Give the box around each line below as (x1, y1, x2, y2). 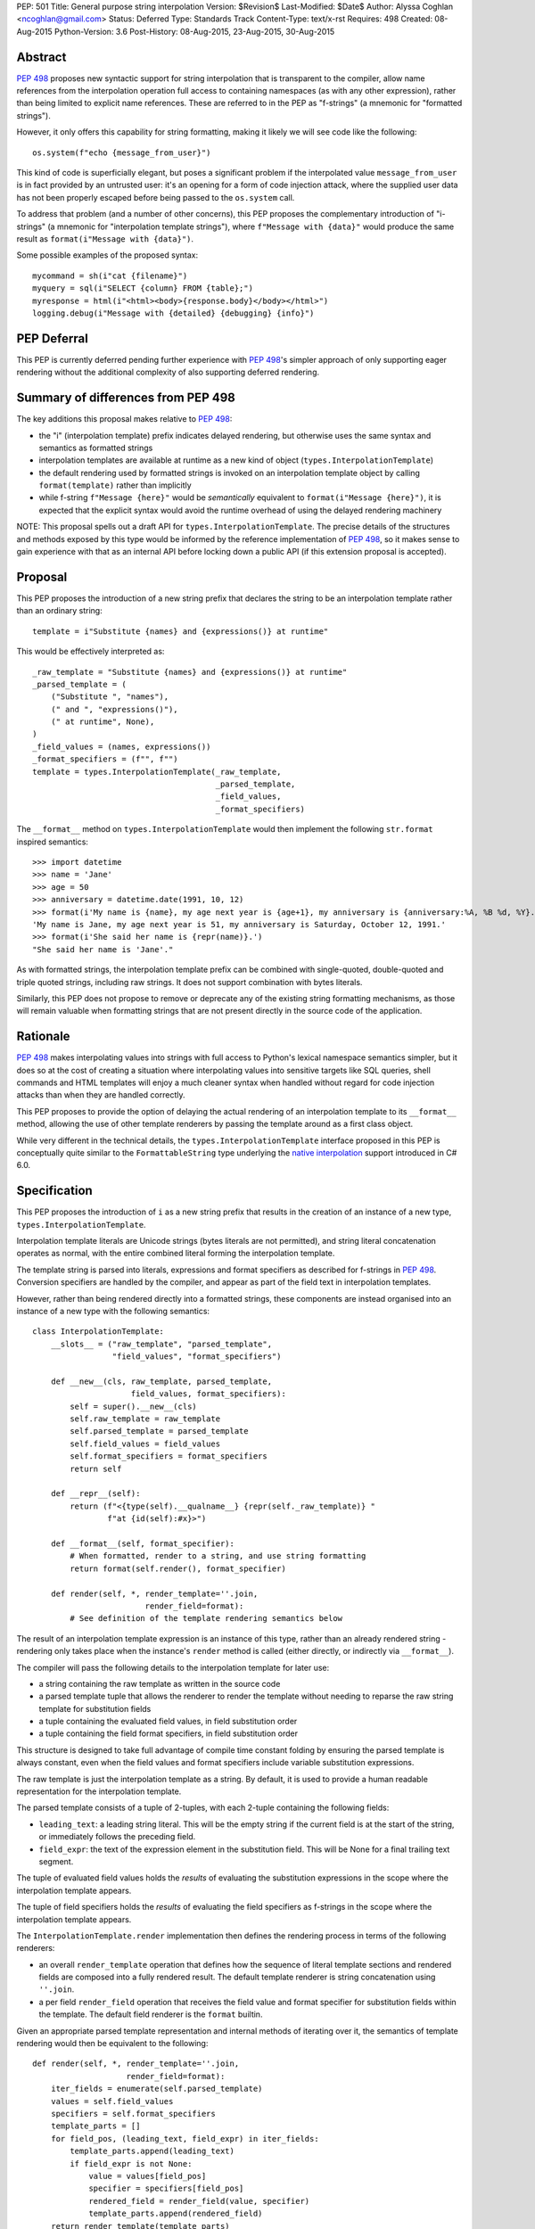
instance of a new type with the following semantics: (16, 1305, 210, 1316)
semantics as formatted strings (38, 442, 153, 453)
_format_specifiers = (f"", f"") (32, 754, 178, 764)
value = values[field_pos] (88, 2171, 207, 2181)
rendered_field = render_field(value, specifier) (88, 2196, 310, 2206)
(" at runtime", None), (50, 717, 155, 727)
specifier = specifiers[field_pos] (88, 2184, 244, 2193)
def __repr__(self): (50, 1489, 141, 1499)
